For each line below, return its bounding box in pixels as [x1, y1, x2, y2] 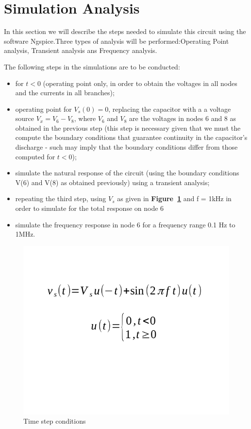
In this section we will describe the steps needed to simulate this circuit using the [4, 26, 246, 36]
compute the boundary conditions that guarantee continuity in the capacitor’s [15, 132, 248, 142]
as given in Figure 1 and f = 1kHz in [117, 193, 232, 204]
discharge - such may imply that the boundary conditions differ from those [15, 142, 238, 152]
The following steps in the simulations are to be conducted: [4, 61, 180, 71]
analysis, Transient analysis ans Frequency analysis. [4, 45, 157, 55]
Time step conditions [23, 416, 86, 426]
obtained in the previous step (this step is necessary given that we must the [15, 122, 241, 133]
